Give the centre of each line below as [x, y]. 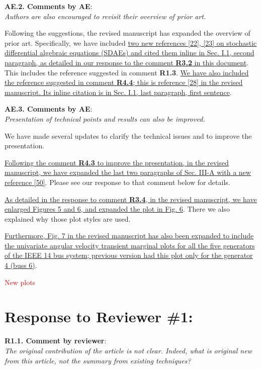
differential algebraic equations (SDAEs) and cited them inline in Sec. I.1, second [129, 53]
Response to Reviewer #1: [99, 316]
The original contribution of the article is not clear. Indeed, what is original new [128, 350]
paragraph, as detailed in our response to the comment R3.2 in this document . [127, 62]
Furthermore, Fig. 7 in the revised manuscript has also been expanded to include [129, 236]
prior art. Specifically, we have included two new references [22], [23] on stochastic [131, 42]
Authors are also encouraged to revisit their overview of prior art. [105, 16]
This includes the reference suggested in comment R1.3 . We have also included [127, 72]
